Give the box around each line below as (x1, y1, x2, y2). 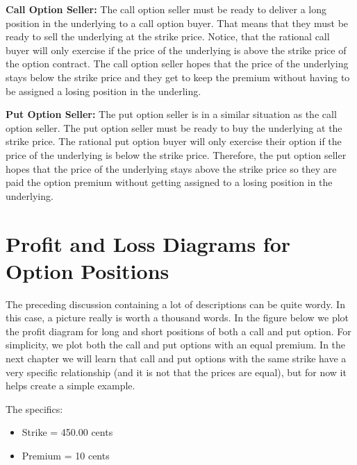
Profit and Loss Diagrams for (6, 229, 291, 257)
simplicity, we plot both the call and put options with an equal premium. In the (6, 337, 346, 352)
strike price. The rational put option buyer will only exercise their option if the (6, 134, 342, 149)
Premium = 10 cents (22, 448, 110, 462)
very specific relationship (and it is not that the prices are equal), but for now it (6, 364, 347, 379)
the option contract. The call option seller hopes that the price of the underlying (6, 56, 349, 71)
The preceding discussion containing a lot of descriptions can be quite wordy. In (6, 296, 345, 311)
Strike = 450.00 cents (22, 425, 113, 439)
